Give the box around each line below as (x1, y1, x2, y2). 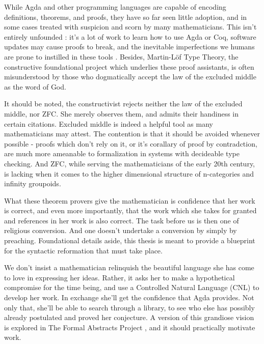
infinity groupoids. (4, 178, 61, 189)
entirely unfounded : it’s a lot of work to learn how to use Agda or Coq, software (4, 31, 256, 42)
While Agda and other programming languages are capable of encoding (4, 2, 226, 12)
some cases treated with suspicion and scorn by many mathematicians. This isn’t (4, 21, 257, 32)
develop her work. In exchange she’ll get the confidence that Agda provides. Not (4, 292, 254, 303)
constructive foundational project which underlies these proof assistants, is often (4, 61, 254, 72)
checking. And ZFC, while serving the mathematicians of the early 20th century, (4, 158, 255, 168)
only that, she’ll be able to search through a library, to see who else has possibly (4, 302, 255, 312)
